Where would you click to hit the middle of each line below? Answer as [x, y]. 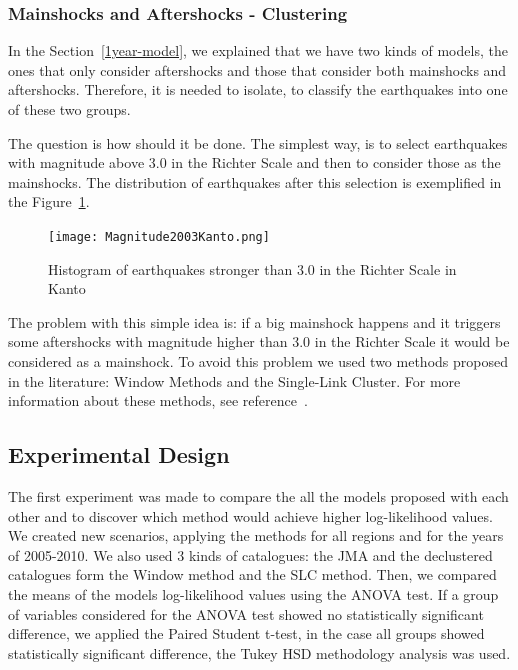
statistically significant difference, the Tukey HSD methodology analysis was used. [259, 652]
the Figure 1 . [49, 201]
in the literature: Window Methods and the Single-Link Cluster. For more [234, 380]
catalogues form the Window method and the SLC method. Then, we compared [252, 574]
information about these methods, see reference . [158, 400]
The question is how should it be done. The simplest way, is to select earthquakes [258, 142]
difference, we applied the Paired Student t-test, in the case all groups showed [246, 633]
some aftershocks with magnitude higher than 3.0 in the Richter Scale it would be [259, 341]
